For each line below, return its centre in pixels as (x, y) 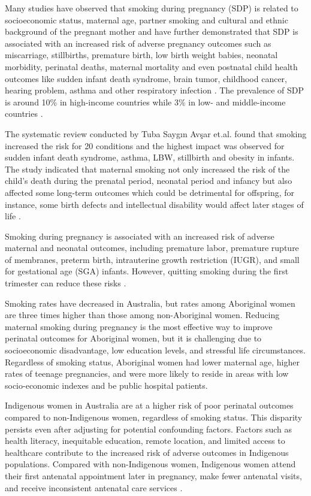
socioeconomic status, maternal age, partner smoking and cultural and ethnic (147, 19)
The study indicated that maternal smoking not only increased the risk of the (147, 169)
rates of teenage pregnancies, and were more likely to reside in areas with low (147, 373)
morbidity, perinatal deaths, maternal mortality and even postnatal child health (151, 66)
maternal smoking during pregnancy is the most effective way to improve (139, 326)
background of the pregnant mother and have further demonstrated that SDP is (152, 31)
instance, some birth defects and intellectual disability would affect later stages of (154, 204)
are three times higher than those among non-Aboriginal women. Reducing (142, 315)
